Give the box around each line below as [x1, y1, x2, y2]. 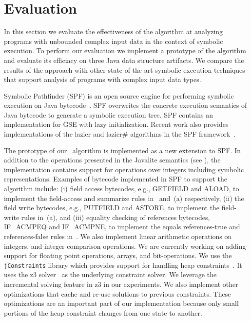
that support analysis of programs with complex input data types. [4, 74, 201, 84]
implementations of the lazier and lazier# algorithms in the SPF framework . [4, 129, 236, 139]
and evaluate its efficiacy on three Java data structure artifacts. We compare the [4, 55, 244, 65]
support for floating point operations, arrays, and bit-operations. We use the [4, 250, 232, 261]
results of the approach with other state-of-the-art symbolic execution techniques [4, 64, 245, 75]
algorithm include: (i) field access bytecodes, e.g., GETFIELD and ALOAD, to [4, 183, 239, 194]
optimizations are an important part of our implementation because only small [4, 298, 239, 308]
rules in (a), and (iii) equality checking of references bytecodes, [21, 212, 210, 222]
